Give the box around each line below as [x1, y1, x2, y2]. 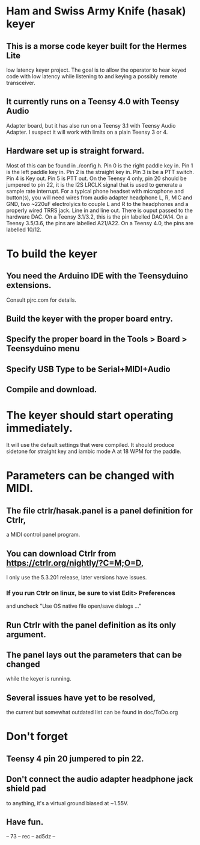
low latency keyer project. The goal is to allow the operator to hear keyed [6, 66, 187, 73]
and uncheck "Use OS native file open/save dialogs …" [6, 602, 142, 610]
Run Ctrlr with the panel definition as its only [6, 620, 177, 630]
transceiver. [6, 80, 36, 86]
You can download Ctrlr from [6, 548, 117, 558]
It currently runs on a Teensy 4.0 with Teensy [6, 96, 180, 107]
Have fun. [6, 817, 44, 828]
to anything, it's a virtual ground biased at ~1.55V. [6, 799, 129, 806]
